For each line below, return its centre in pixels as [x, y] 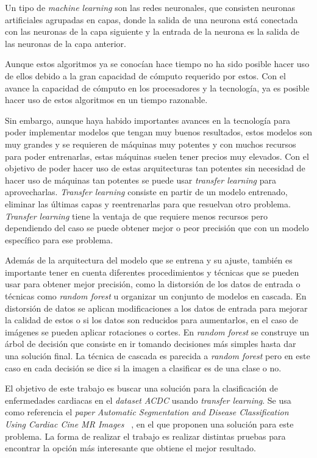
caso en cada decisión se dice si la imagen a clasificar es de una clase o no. [143, 367]
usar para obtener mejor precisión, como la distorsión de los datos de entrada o [153, 284]
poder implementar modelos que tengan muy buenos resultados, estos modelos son [158, 132]
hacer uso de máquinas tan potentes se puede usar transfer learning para [141, 180]
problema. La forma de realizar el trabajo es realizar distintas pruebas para [145, 436]
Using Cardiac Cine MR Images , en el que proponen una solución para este [149, 424]
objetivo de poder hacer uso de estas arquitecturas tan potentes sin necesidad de [155, 168]
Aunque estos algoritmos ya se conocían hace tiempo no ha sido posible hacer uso [157, 64]
